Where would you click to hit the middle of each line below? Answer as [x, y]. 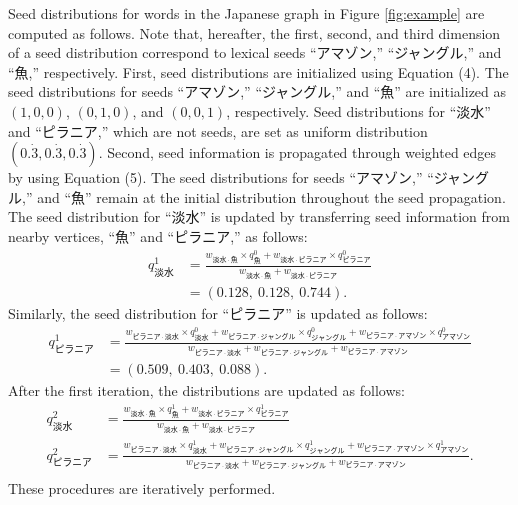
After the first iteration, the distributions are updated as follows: [206, 389]
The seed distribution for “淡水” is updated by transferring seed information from [259, 216]
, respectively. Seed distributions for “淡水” [358, 110]
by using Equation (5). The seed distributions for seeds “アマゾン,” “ [221, 177]
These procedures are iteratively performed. [142, 488]
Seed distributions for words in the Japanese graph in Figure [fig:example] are [246, 13]
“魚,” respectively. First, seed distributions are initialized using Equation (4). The [258, 71]
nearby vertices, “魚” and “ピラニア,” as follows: [158, 235]
